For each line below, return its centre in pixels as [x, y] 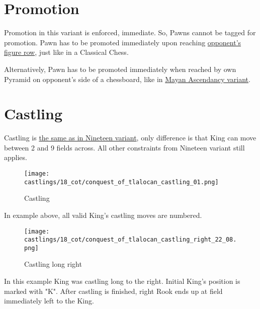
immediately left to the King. [49, 301]
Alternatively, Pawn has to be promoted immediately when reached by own [120, 69]
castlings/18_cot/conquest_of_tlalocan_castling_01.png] [121, 182]
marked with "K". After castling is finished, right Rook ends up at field [113, 291]
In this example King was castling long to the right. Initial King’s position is [122, 281]
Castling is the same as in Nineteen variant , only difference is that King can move [130, 138]
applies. [16, 157]
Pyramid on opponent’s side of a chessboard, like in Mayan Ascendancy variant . [127, 79]
